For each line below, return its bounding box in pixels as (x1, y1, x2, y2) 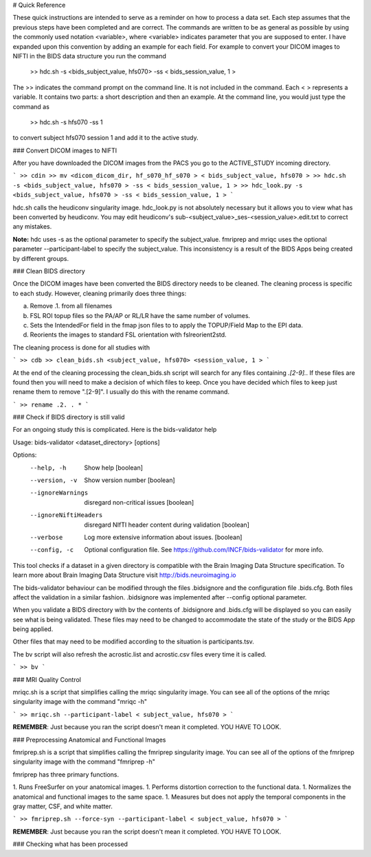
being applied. (12, 625, 54, 633)
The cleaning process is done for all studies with (12, 343, 150, 352)
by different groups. (12, 254, 69, 262)
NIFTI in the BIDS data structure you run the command (12, 52, 166, 60)
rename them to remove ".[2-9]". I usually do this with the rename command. (12, 388, 230, 396)
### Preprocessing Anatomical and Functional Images (12, 735, 166, 744)
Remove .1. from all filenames (30, 302, 113, 310)
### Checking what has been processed (12, 840, 128, 848)
